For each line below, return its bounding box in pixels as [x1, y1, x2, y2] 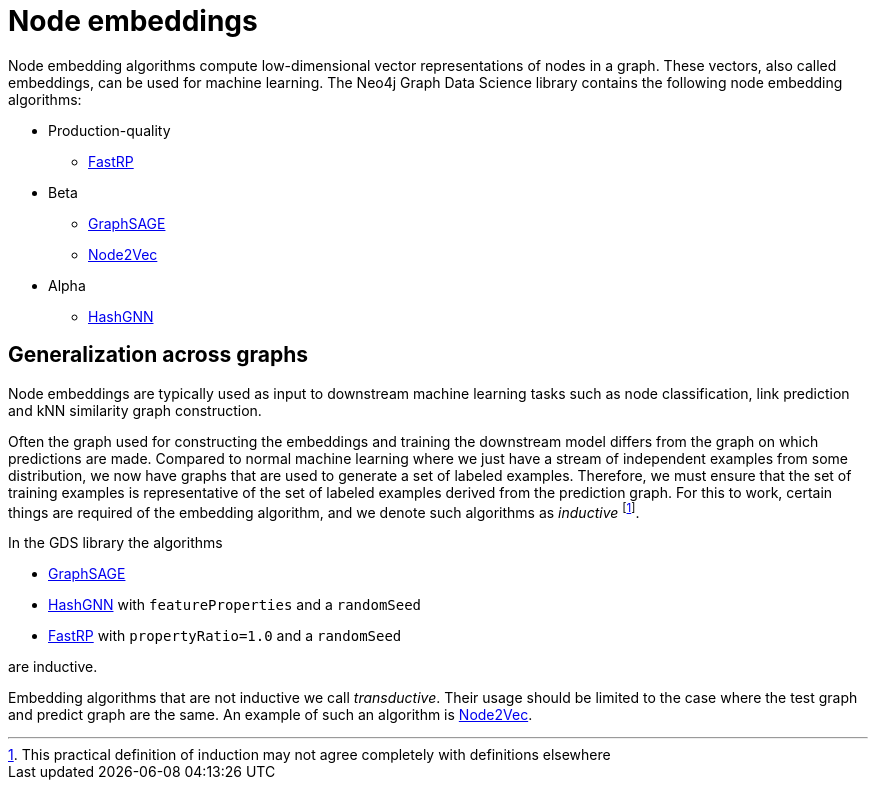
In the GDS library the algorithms [8, 534, 223, 552]
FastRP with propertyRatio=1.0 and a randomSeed [48, 627, 402, 645]
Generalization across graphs [8, 342, 308, 368]
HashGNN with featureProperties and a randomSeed [48, 596, 422, 614]
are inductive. [8, 658, 98, 676]
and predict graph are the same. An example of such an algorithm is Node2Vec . [8, 706, 533, 724]
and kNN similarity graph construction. [8, 401, 262, 419]
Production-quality [48, 121, 171, 139]
